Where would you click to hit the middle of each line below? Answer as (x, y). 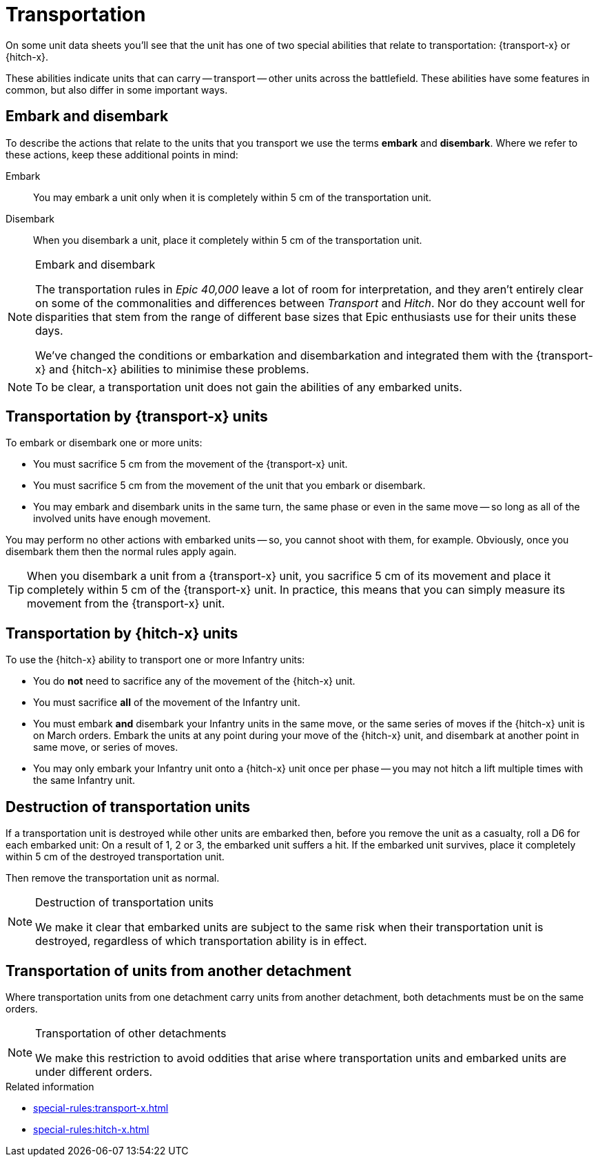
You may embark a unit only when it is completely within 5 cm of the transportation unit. (233, 197)
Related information (50, 1086)
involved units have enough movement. (122, 519)
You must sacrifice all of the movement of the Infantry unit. (167, 703)
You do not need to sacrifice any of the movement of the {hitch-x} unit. (194, 681)
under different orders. (94, 1071)
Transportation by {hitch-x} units (122, 633)
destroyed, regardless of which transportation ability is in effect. (201, 941)
